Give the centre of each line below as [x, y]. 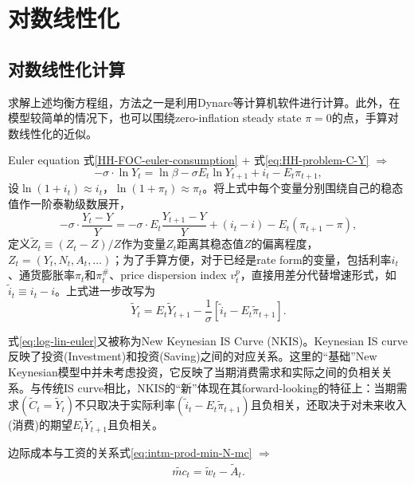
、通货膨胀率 [41, 275]
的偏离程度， [285, 244]
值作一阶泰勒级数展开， [69, 203]
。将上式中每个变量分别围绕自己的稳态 [303, 188]
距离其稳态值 [211, 244]
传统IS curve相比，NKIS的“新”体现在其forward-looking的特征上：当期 [219, 387]
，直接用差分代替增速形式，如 [318, 275]
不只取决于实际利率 [125, 405]
